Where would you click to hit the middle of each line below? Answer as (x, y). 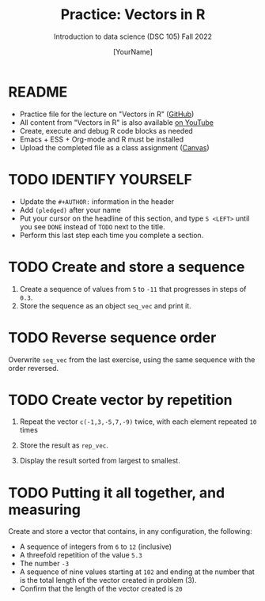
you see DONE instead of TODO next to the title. (92, 226)
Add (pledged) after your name (70, 210)
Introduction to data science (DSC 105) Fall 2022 (133, 36)
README (38, 92)
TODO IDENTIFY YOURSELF (100, 179)
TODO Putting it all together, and (117, 493)
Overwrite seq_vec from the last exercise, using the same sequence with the (132, 359)
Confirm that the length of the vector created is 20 (101, 589)
